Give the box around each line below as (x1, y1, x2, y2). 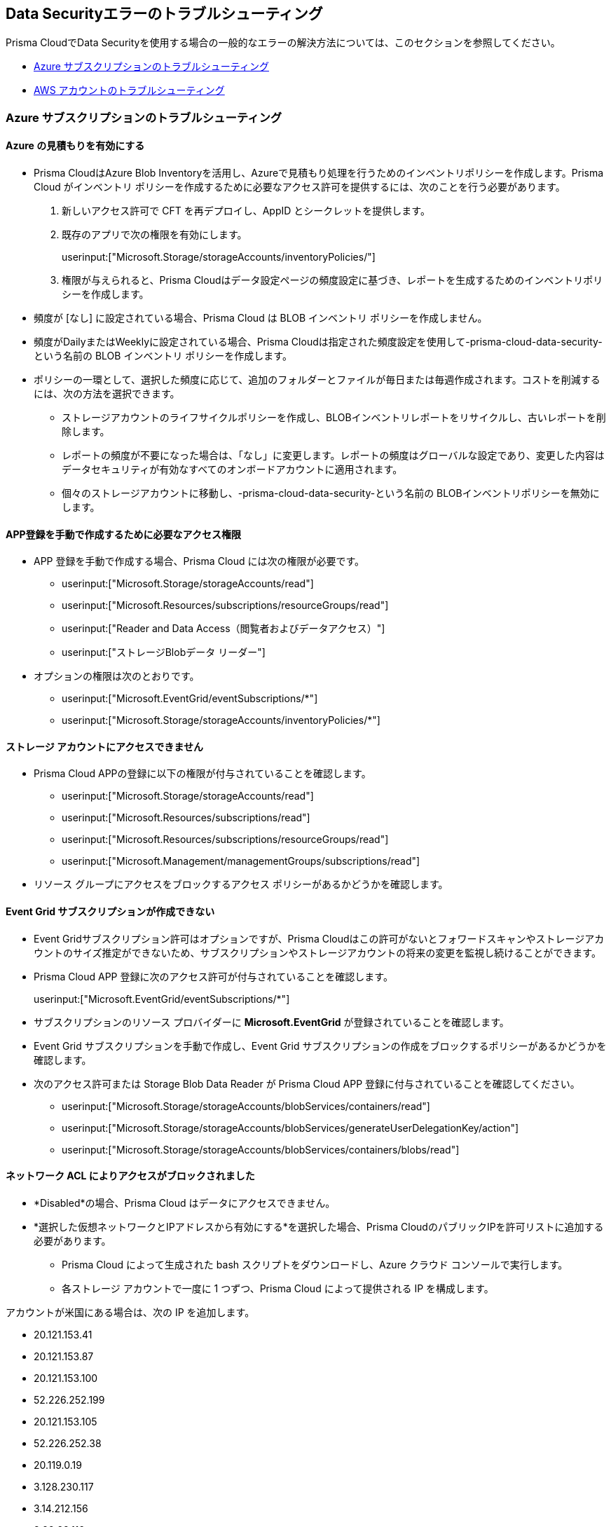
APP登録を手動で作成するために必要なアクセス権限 (6, 528, 241, 540)
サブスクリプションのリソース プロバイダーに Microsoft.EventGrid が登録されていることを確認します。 (34, 1015, 509, 1028)
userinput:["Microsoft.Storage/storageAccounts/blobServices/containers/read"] (62, 1100, 430, 1112)
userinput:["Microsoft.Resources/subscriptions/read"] (62, 812, 310, 824)
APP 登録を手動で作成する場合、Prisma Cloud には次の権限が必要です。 (34, 555, 365, 568)
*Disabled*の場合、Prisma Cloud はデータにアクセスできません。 (34, 1196, 336, 1209)
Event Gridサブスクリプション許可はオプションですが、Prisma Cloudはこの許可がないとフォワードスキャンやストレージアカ (34, 932, 605, 945)
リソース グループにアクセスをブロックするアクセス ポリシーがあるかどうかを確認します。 (34, 878, 448, 891)
